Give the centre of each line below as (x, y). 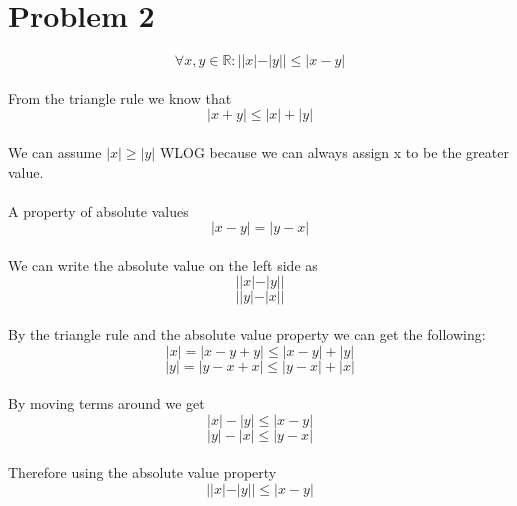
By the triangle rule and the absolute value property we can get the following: (247, 334)
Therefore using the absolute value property (142, 472)
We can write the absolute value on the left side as (163, 264)
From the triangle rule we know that (120, 97)
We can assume (55, 151)
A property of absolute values (98, 210)
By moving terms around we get (106, 403)
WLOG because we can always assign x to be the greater (334, 151)
